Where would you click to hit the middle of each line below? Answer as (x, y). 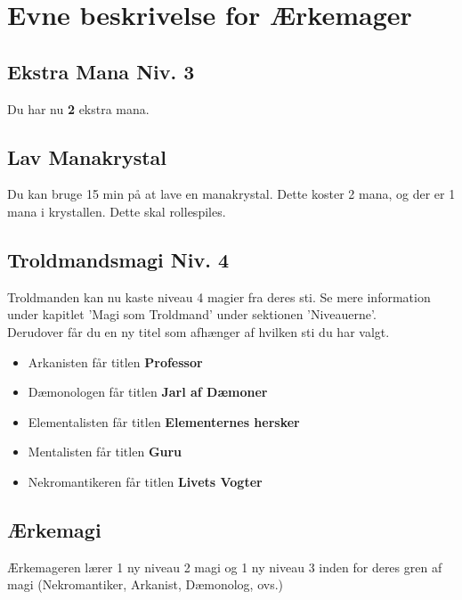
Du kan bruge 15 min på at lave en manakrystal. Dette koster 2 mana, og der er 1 (231, 194)
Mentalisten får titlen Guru (105, 452)
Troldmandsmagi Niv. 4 (118, 259)
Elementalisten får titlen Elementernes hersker (164, 421)
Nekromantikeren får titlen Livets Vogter (145, 481)
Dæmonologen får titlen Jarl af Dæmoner (148, 392)
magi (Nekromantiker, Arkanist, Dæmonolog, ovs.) (146, 584)
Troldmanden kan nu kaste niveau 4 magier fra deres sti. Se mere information (219, 296)
